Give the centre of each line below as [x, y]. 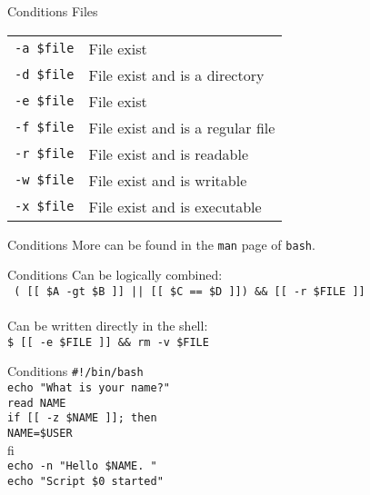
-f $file [45, 128]
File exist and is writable [168, 180]
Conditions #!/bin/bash [75, 371]
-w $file [45, 180]
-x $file [45, 207]
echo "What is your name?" [89, 388]
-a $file [45, 49]
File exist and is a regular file [182, 127]
